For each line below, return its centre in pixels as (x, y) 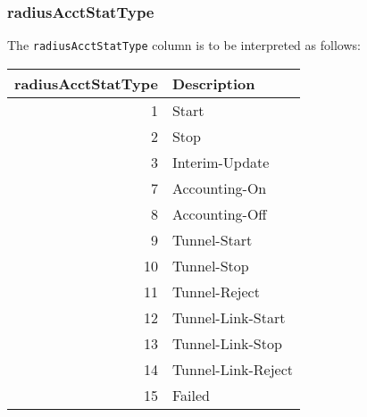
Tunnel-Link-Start (229, 317)
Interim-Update (221, 162)
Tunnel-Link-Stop (227, 343)
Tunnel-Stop (210, 265)
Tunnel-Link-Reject (233, 369)
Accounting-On (219, 188)
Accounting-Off (219, 213)
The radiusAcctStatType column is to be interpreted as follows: (184, 45)
